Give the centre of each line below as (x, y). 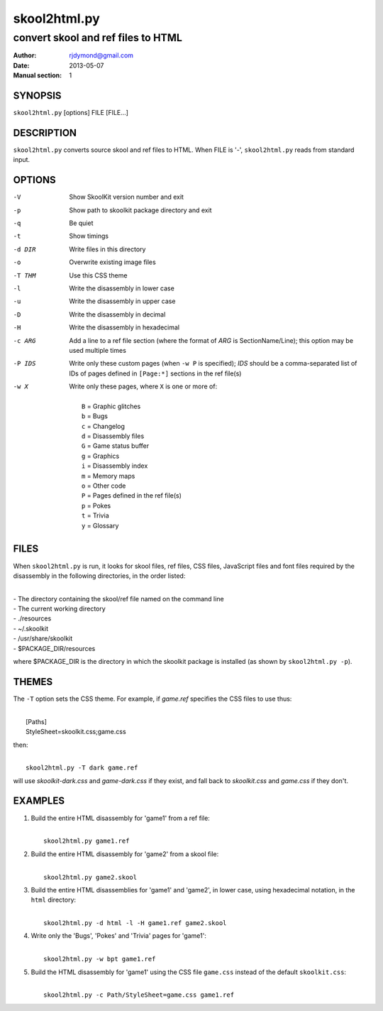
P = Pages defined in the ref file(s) (132, 496)
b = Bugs (95, 416)
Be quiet (81, 223)
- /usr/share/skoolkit (43, 638)
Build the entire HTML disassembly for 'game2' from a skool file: (125, 854)
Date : (21, 65)
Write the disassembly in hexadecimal (124, 327)
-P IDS (24, 364)
